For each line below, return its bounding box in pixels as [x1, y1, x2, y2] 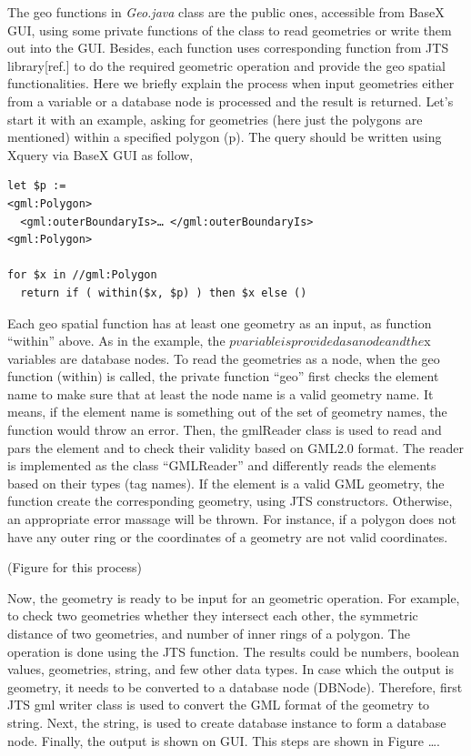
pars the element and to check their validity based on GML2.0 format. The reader [7, 438, 464, 457]
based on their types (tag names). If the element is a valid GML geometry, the [7, 473, 445, 492]
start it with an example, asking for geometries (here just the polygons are [7, 109, 423, 128]
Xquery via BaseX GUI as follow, [7, 145, 194, 164]
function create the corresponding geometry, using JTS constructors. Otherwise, [7, 491, 453, 510]
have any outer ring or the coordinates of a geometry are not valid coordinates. [7, 527, 448, 546]
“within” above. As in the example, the [7, 331, 225, 350]
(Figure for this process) [7, 558, 142, 577]
